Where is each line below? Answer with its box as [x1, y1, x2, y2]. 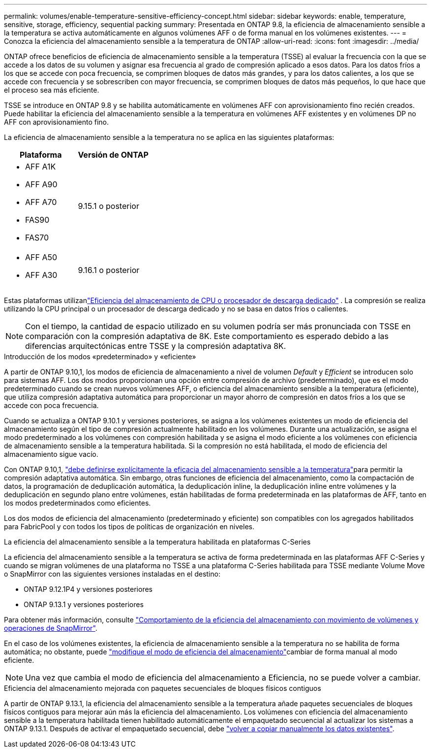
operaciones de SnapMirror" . [4, 624, 97, 632]
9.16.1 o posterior [78, 265, 140, 275]
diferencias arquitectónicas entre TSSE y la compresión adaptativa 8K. [25, 341, 286, 351]
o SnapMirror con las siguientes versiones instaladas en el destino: [4, 570, 220, 578]
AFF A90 [25, 179, 58, 189]
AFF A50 [25, 252, 58, 262]
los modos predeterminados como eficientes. [4, 499, 151, 507]
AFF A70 [25, 197, 57, 207]
